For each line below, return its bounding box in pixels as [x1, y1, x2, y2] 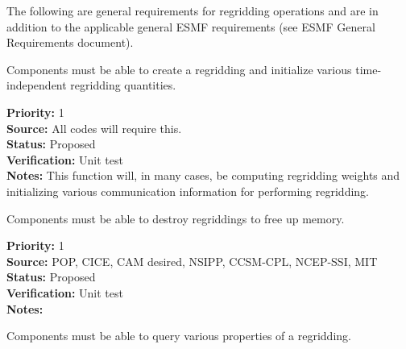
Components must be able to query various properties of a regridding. [6, 327, 351, 344]
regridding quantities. [70, 77, 176, 93]
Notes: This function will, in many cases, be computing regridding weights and [6, 167, 400, 184]
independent [6, 77, 67, 93]
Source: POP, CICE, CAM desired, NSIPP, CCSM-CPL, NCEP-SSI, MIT [6, 252, 378, 269]
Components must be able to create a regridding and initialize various [6, 60, 352, 77]
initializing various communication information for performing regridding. [6, 182, 370, 199]
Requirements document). [6, 34, 134, 51]
